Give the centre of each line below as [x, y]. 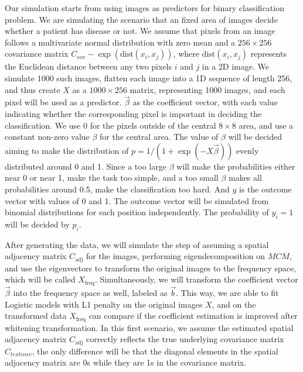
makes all [245, 178]
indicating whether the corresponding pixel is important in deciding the [133, 113]
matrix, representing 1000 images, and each [207, 89]
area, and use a [266, 125]
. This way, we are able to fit [227, 293]
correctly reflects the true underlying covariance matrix [185, 339]
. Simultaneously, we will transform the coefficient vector [196, 279]
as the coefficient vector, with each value [205, 102]
